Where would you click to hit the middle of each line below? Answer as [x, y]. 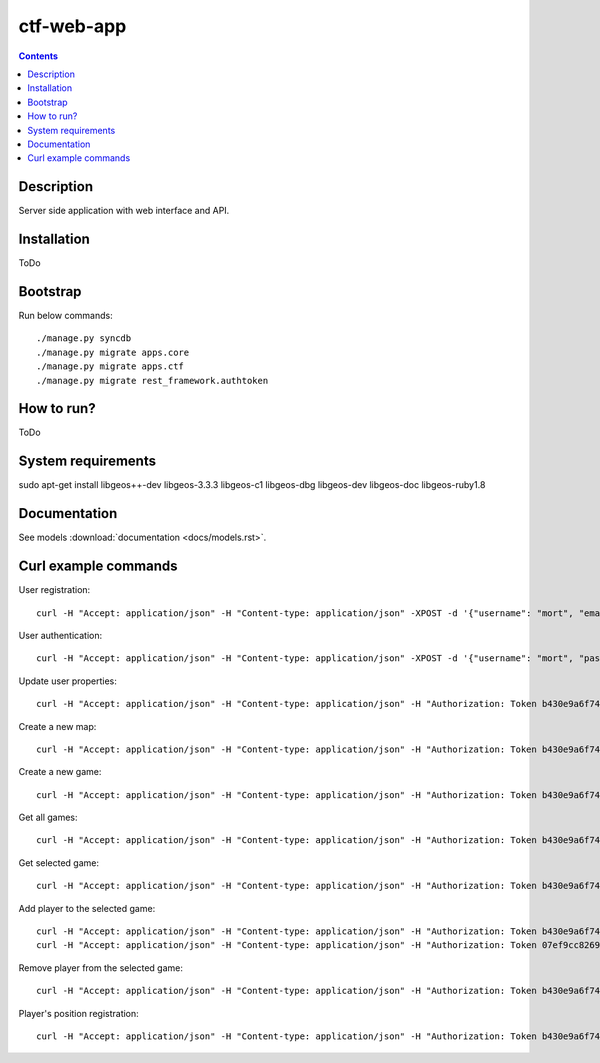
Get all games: [48, 817]
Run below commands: [66, 315]
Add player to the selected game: [87, 908]
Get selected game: [59, 862]
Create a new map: [57, 726]
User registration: [54, 590]
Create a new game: [60, 772]
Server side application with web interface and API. [124, 211]
